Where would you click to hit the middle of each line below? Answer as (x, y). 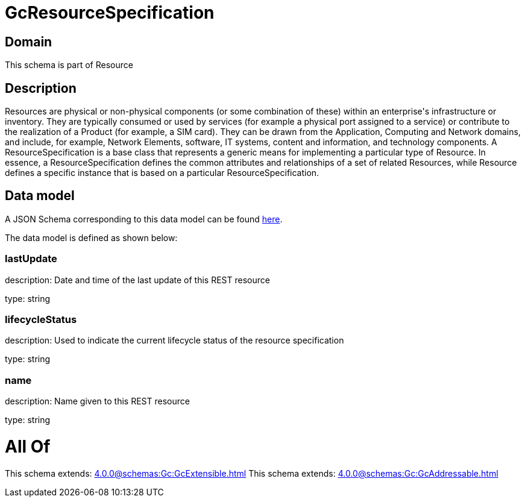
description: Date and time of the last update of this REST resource (137, 280)
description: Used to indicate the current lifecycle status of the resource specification (174, 340)
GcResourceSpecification (110, 13)
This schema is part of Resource (69, 65)
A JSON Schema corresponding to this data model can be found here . (144, 219)
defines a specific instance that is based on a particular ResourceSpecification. (162, 173)
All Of (28, 446)
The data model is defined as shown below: (91, 237)
